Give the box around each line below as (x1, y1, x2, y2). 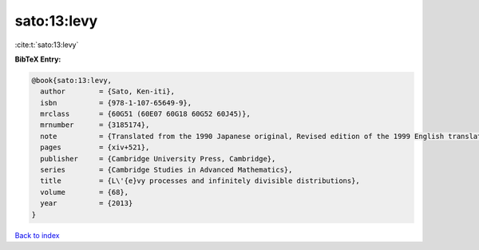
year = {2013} (40, 199, 133, 208)
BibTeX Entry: (14, 54, 61, 64)
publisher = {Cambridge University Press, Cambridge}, (40, 154, 276, 163)
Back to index (14, 230, 60, 240)
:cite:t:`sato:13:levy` (14, 40, 79, 50)
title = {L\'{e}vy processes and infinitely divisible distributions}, (40, 177, 361, 185)
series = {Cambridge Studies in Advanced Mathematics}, (40, 165, 293, 175)
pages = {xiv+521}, (40, 143, 150, 152)
